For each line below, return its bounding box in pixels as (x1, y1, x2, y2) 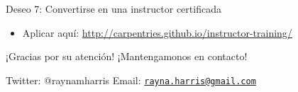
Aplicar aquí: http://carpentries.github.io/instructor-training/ (22, 25, 292, 40)
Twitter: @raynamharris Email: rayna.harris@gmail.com (6, 72, 256, 87)
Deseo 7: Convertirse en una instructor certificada (6, 1, 221, 16)
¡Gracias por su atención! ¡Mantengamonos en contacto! (6, 49, 248, 64)
